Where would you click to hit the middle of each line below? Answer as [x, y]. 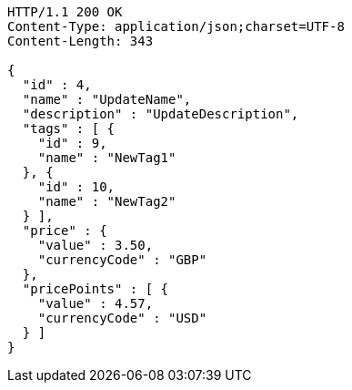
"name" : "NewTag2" [107, 201]
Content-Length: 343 [80, 41]
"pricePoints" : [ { [96, 289]
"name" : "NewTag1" [107, 158]
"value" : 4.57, [96, 303]
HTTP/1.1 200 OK [65, 12]
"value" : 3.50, [96, 245]
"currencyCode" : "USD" [122, 318]
